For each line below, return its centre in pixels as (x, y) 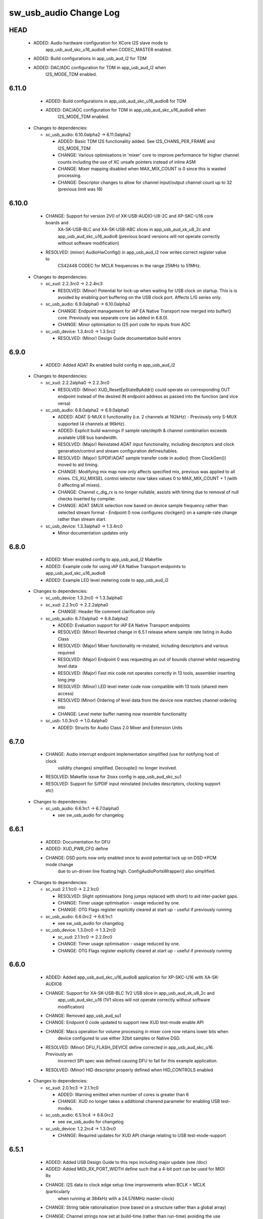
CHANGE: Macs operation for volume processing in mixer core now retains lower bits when (137, 1031)
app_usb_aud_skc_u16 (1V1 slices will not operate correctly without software (134, 1000)
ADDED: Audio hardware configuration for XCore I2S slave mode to (101, 43)
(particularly (58, 1192)
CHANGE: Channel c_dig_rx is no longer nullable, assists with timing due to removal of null (148, 492)
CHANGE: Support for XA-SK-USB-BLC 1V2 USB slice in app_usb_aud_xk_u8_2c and (130, 993)
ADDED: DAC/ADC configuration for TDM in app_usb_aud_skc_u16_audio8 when (126, 110)
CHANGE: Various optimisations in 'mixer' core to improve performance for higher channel (148, 155)
